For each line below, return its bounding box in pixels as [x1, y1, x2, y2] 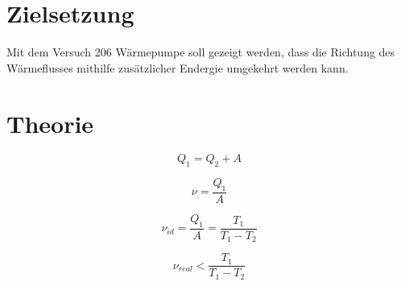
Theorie [6, 106, 94, 139]
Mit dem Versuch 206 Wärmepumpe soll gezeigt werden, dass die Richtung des [6, 44, 395, 60]
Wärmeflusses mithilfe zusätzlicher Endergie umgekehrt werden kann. [6, 59, 349, 76]
